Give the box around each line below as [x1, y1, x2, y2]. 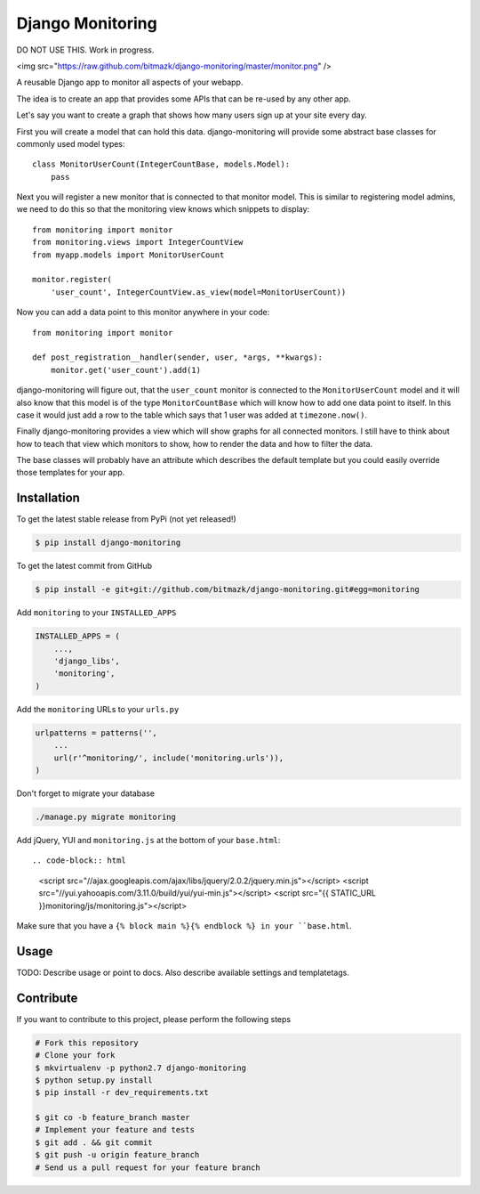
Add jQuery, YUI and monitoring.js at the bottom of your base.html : [16, 834, 281, 845]
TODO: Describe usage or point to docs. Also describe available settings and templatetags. [16, 967, 350, 978]
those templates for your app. [16, 467, 125, 478]
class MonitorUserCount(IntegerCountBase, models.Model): [32, 159, 291, 169]
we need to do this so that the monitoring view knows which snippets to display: [16, 204, 310, 215]
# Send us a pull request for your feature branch [35, 1162, 261, 1173]
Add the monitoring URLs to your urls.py [16, 703, 180, 714]
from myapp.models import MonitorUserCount [32, 249, 225, 260]
